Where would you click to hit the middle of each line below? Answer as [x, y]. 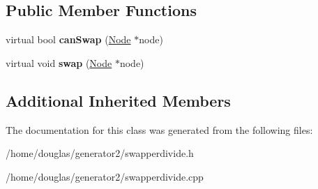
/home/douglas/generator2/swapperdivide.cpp [105, 176]
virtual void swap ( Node [59, 62]
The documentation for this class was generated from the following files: [159, 129]
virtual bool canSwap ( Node [68, 39]
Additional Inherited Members [118, 100]
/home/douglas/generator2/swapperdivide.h [100, 153]
